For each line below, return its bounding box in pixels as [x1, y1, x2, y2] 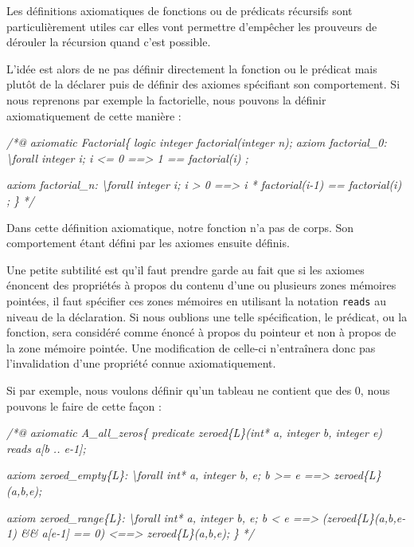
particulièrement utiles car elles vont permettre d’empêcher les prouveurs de [6, 18, 377, 34]
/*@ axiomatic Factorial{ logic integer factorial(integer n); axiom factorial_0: [6, 134, 387, 151]
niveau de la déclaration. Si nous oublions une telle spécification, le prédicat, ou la [6, 308, 408, 325]
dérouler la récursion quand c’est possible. [6, 33, 211, 50]
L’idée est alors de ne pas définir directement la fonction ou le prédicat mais [6, 60, 377, 77]
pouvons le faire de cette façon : [6, 397, 162, 414]
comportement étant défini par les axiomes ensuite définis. [6, 234, 290, 251]
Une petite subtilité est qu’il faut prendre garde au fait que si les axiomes [6, 261, 365, 277]
